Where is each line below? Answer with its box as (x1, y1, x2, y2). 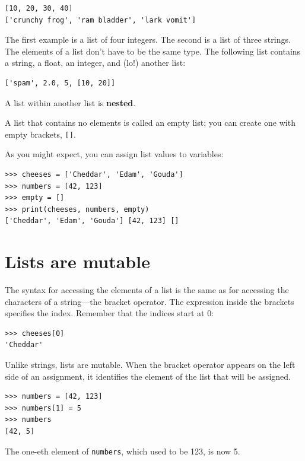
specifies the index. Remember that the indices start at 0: (5, 307, 214, 319)
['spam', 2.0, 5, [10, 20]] (5, 78, 116, 87)
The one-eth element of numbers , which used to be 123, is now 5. (5, 444, 240, 457)
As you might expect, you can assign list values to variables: (5, 148, 224, 160)
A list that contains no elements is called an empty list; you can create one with (5, 116, 296, 129)
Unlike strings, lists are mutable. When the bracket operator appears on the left (5, 358, 296, 371)
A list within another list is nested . (5, 96, 136, 109)
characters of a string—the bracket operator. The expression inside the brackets (5, 295, 294, 307)
